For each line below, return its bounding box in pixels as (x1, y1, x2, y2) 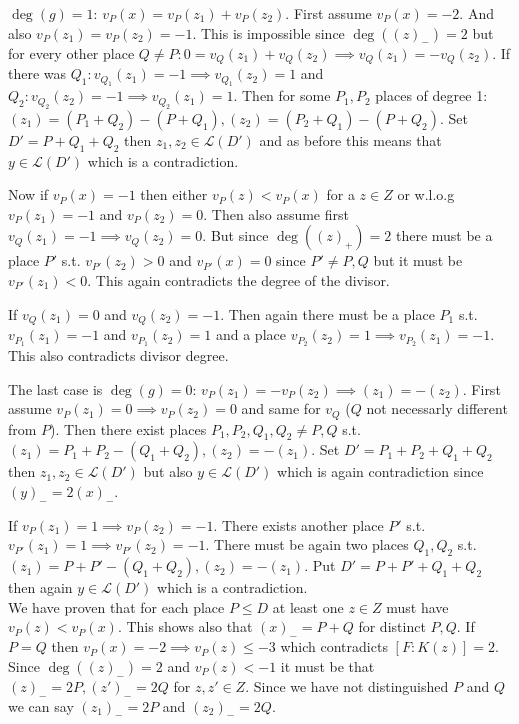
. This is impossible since (192, 22, 345, 43)
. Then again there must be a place (220, 303, 435, 324)
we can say (8, 695, 74, 716)
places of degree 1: (375, 85, 488, 106)
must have (386, 596, 449, 617)
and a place (215, 324, 286, 345)
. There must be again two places (205, 534, 409, 555)
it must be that (280, 655, 375, 676)
